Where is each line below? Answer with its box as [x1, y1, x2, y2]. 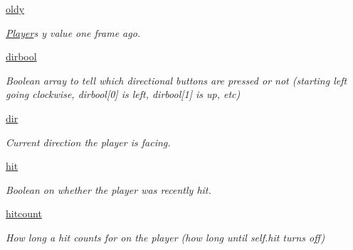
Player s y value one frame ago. [6, 25, 141, 40]
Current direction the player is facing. [6, 134, 171, 149]
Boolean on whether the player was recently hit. [6, 182, 211, 197]
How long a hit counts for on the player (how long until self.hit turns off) [6, 229, 325, 244]
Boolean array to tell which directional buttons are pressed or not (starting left [6, 72, 347, 87]
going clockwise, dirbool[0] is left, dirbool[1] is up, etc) [6, 87, 241, 102]
